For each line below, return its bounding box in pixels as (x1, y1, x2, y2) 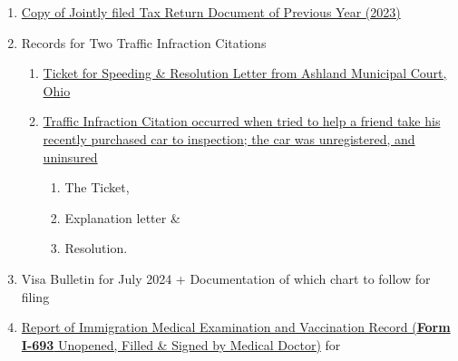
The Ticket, (64, 178, 130, 197)
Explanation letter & (64, 208, 180, 227)
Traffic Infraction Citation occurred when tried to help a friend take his (43, 112, 441, 131)
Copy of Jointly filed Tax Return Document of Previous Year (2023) (21, 3, 401, 21)
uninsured (43, 147, 98, 166)
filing (21, 287, 50, 306)
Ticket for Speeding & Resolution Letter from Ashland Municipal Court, (43, 63, 447, 83)
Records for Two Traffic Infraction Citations (21, 33, 267, 52)
